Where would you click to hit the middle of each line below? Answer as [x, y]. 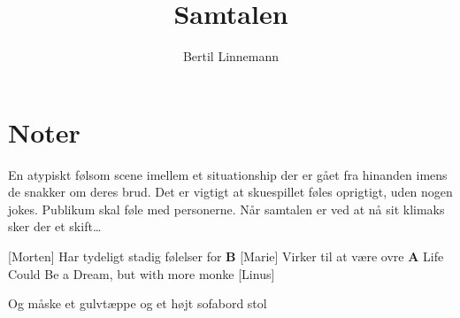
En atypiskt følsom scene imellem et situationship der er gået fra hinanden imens [228, 174]
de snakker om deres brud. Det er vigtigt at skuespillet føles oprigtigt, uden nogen [230, 192]
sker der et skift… [55, 226]
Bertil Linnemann [231, 56]
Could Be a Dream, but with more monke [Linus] [142, 273]
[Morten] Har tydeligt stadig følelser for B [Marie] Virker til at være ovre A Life [226, 256]
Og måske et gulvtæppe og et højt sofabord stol [138, 303]
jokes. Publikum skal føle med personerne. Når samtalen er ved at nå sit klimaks [226, 209]
